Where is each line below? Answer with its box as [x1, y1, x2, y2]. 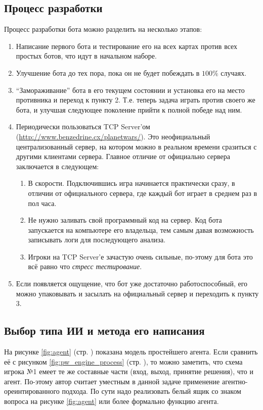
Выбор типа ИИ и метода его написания [4, 323, 205, 338]
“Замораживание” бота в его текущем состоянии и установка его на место [16, 84, 245, 95]
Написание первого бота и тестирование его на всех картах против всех [16, 40, 238, 51]
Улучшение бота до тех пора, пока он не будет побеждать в [16, 67, 200, 78]
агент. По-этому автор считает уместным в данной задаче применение [4, 376, 220, 386]
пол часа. [28, 197, 57, 208]
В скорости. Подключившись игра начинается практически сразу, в [28, 178, 235, 188]
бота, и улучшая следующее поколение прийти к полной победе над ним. [16, 104, 242, 115]
